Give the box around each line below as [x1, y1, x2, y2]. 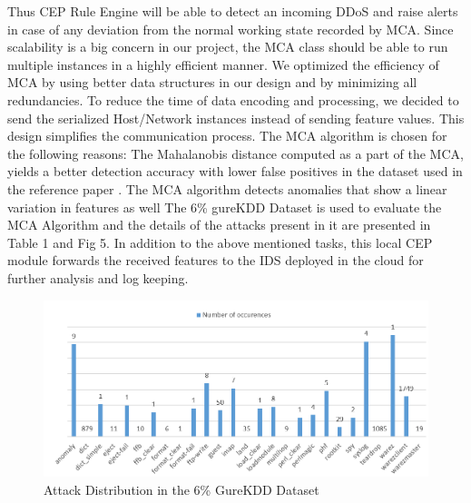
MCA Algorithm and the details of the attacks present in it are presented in [7, 215, 431, 234]
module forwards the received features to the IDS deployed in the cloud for [7, 251, 424, 270]
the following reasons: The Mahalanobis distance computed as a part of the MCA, [7, 143, 464, 163]
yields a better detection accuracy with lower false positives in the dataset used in [7, 162, 463, 181]
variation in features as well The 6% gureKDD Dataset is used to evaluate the [7, 197, 442, 216]
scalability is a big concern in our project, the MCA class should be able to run [7, 37, 448, 56]
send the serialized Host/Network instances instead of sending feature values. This [7, 108, 465, 127]
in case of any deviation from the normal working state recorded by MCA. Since [7, 19, 454, 38]
